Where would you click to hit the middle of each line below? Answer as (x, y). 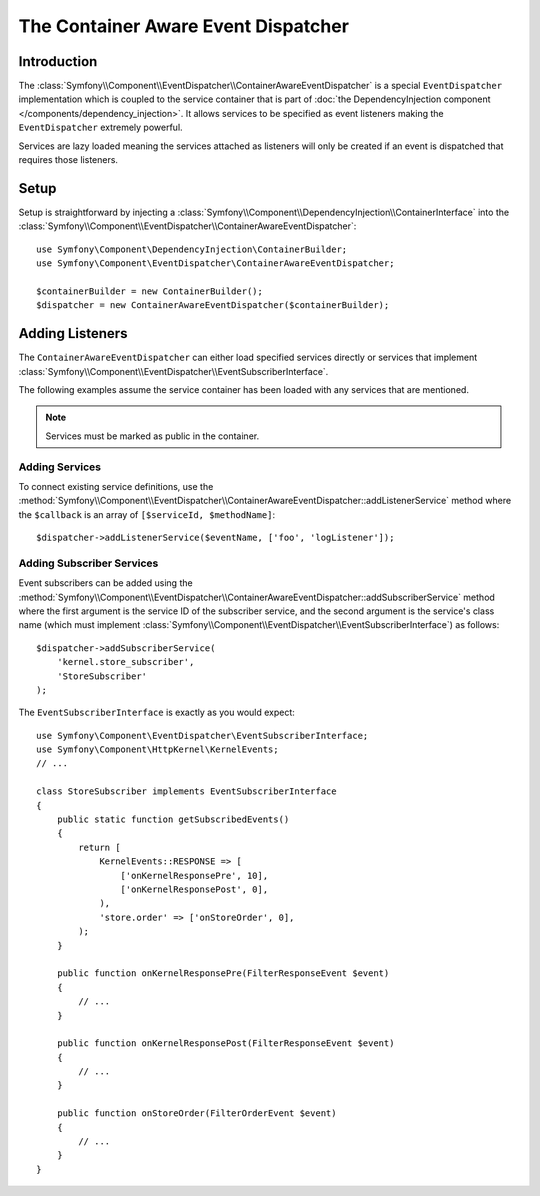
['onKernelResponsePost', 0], (194, 889)
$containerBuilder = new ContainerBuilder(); (150, 291)
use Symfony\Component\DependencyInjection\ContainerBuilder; (192, 249)
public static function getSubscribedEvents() (173, 819)
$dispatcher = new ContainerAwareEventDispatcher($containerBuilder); (213, 305)
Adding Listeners (73, 333)
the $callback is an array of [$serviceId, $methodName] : (146, 514)
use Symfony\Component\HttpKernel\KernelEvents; (157, 749)
